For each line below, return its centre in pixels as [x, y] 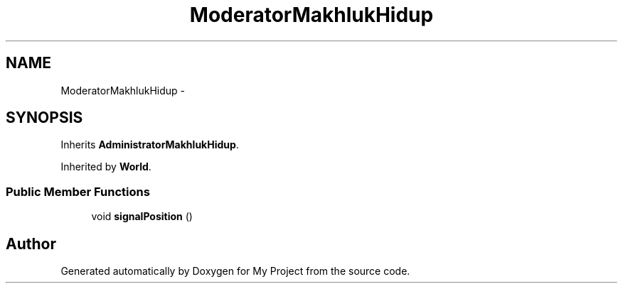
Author [31, 244]
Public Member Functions [78, 191]
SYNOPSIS [44, 118]
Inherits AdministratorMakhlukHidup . [150, 145]
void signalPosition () [142, 217]
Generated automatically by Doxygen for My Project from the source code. [235, 271]
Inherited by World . [106, 167]
